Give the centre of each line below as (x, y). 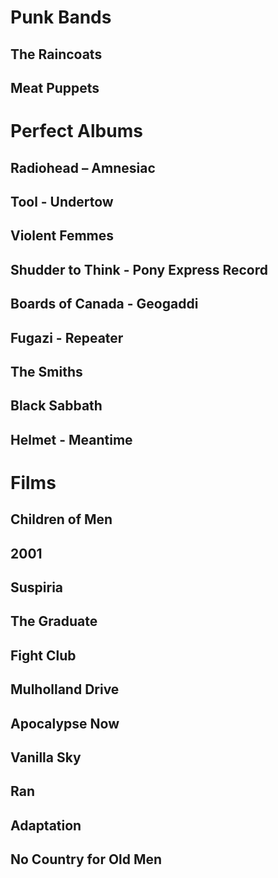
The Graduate (54, 621)
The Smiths (46, 371)
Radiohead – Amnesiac (83, 167)
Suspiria (37, 587)
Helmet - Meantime (71, 439)
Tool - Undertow (62, 201)
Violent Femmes (62, 236)
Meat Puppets (55, 87)
